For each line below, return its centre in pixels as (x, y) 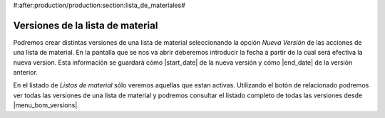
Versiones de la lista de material (86, 25)
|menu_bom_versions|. (46, 105)
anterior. (26, 73)
